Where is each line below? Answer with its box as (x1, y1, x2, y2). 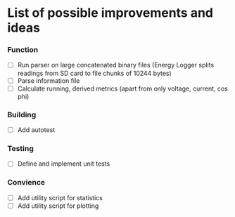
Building (7, 110, 37, 119)
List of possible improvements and (7, 5, 213, 21)
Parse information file (17, 76, 80, 85)
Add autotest (17, 125, 56, 134)
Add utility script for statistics (17, 193, 103, 202)
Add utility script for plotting (17, 202, 99, 210)
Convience (7, 178, 46, 188)
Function (7, 45, 39, 55)
